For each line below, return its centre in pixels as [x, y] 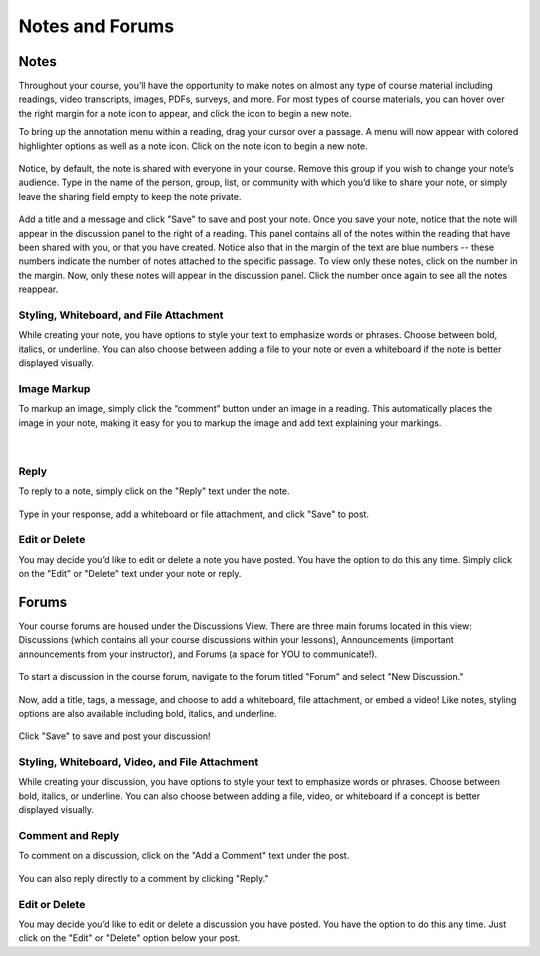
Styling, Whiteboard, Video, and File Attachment [138, 762]
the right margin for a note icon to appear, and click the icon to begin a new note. [185, 113]
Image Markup [54, 388]
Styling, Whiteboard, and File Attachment [121, 315]
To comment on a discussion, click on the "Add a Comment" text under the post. [184, 856]
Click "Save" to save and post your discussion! [114, 736]
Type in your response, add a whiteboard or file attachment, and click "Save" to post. [194, 514]
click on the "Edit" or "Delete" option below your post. [129, 938]
